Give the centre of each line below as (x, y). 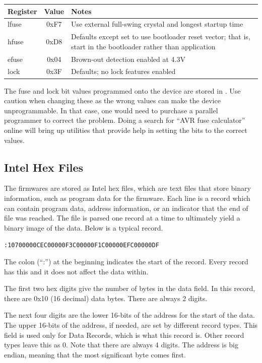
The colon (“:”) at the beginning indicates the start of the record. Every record (126, 261)
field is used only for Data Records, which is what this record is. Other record (124, 335)
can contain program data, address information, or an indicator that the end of (126, 208)
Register (22, 11)
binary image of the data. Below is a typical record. (84, 227)
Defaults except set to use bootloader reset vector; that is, (161, 37)
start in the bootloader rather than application (143, 46)
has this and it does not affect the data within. (76, 271)
